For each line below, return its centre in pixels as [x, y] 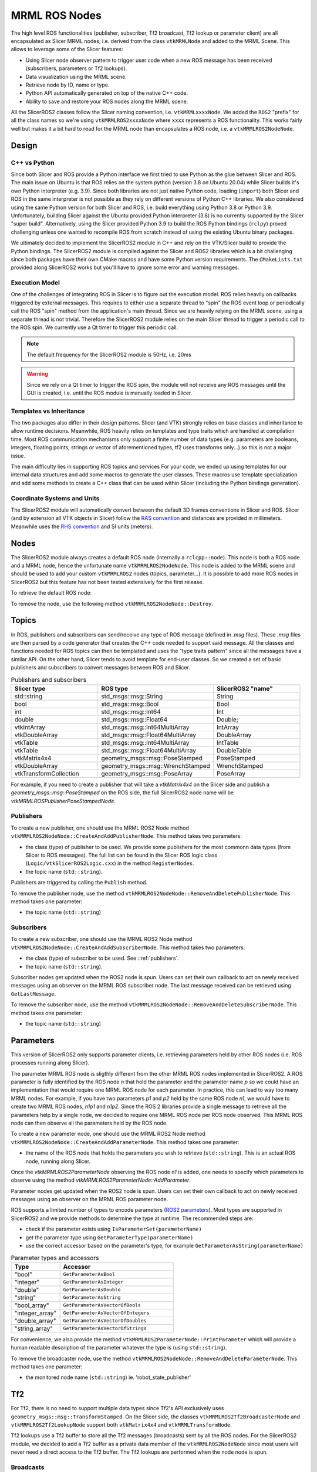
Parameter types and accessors [55, 1258]
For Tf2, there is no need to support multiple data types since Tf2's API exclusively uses [117, 1408]
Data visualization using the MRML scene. [76, 77]
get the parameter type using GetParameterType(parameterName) [109, 1237]
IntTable [227, 742]
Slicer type [30, 688]
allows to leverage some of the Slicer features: [67, 49]
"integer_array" [36, 1313]
